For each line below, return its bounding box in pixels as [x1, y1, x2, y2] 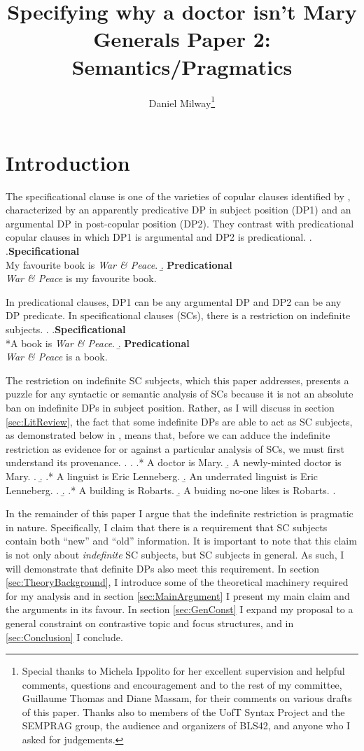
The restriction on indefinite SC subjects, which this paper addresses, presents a [6, 372, 349, 387]
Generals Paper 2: [93, 24, 271, 53]
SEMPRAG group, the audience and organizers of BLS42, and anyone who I [22, 718, 351, 733]
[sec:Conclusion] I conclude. [6, 629, 123, 644]
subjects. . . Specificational [6, 322, 126, 337]
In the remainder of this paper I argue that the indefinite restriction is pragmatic [6, 506, 353, 521]
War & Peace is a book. [6, 349, 108, 364]
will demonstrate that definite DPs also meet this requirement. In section [6, 561, 320, 575]
